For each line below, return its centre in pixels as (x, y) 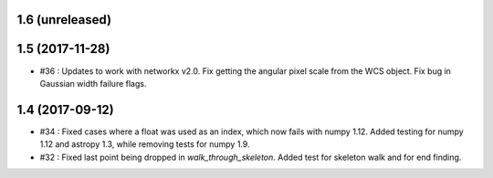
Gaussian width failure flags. (93, 83)
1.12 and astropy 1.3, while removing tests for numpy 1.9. (145, 144)
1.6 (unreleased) (64, 20)
